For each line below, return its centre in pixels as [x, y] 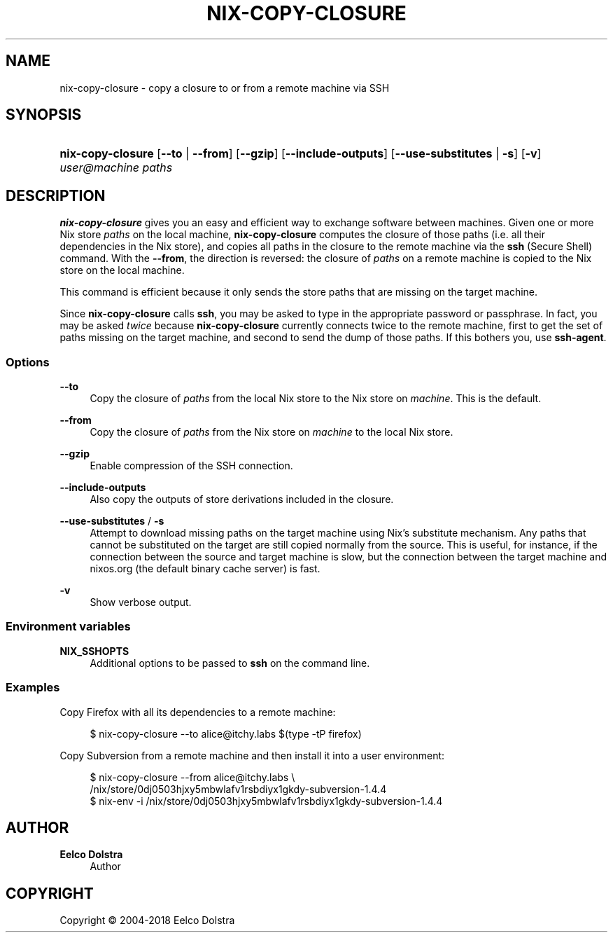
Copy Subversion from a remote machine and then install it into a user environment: [252, 755]
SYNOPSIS [44, 115]
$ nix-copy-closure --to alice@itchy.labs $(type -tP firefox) [226, 733]
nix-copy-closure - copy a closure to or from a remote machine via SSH [225, 88]
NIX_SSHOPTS [94, 651]
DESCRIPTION [56, 195]
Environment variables [68, 627]
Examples [33, 688]
